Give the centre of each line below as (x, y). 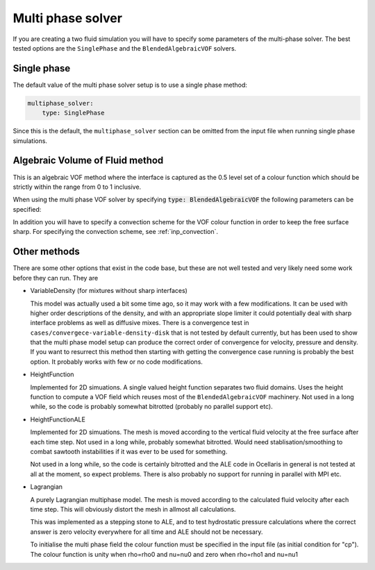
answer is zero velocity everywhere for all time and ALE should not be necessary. (147, 532)
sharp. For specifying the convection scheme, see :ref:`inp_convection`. (116, 232)
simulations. (30, 141)
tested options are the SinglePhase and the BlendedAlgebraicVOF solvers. (125, 48)
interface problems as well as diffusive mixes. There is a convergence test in (140, 323)
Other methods (46, 252)
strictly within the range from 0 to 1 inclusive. (77, 187)
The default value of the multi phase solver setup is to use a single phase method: (130, 85)
